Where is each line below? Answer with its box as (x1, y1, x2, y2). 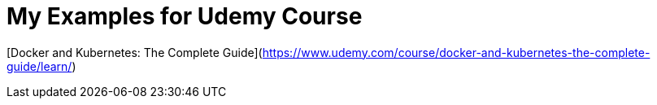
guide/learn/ (7, 59, 72, 73)
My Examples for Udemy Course (7, 2, 363, 30)
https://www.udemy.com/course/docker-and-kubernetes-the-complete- (262, 45, 650, 59)
